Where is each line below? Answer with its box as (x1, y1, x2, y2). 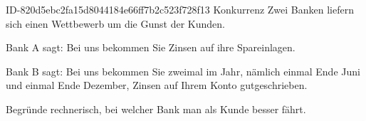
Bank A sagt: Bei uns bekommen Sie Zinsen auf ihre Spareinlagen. (6, 40, 296, 55)
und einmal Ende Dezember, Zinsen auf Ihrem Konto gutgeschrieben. (6, 78, 308, 93)
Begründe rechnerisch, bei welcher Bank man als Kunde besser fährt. (6, 101, 306, 116)
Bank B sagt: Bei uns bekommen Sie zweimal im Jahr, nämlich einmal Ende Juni (6, 63, 360, 78)
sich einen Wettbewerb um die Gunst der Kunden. (6, 16, 225, 31)
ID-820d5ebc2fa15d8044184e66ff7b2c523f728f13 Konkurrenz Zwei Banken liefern (6, 2, 354, 16)
